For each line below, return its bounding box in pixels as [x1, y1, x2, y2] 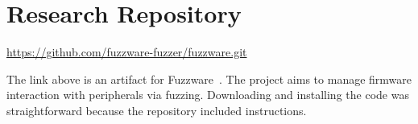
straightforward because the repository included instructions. [6, 101, 307, 118]
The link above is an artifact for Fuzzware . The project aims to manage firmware [6, 70, 412, 87]
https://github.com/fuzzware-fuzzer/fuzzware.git [6, 43, 247, 60]
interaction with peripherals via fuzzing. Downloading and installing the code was [6, 86, 409, 103]
